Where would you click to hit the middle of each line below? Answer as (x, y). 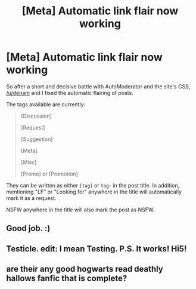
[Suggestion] (37, 139)
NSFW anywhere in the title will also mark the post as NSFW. (80, 210)
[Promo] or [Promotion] (49, 174)
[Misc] (29, 162)
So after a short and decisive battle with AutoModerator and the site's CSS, (98, 86)
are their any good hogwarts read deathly (85, 269)
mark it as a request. (31, 198)
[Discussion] (36, 116)
